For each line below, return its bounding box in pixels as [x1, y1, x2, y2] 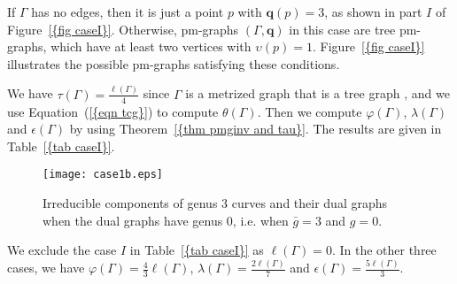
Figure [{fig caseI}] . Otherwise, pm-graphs [7, 19, 239, 38]
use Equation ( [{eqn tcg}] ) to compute [7, 102, 219, 120]
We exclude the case [7, 241, 117, 259]
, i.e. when [232, 211, 289, 229]
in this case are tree [289, 19, 396, 38]
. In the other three [331, 241, 437, 259]
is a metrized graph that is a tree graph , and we [185, 84, 450, 103]
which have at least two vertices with [50, 37, 252, 56]
